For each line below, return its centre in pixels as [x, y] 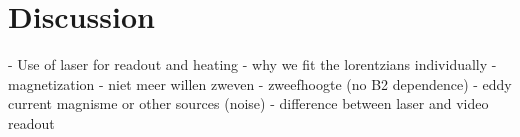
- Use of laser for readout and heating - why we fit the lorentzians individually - [252, 64]
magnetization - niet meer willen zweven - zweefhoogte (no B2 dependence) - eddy [260, 83]
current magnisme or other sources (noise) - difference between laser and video [248, 103]
